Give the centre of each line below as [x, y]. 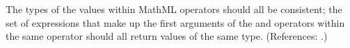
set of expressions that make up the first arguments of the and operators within [175, 22]
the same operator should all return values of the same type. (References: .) [167, 36]
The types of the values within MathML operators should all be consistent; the [174, 9]
